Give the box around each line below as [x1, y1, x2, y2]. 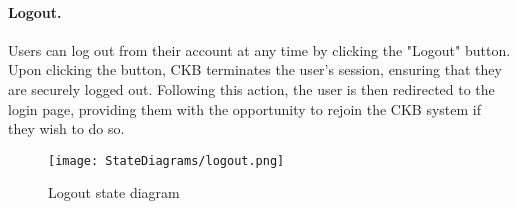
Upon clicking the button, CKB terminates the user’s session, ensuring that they [8, 59, 502, 80]
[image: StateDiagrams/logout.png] [48, 153, 285, 168]
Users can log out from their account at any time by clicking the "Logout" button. [8, 39, 511, 60]
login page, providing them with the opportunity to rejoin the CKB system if [8, 98, 482, 119]
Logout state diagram [48, 182, 180, 203]
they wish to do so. [8, 118, 125, 139]
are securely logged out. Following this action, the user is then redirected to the [8, 78, 495, 99]
